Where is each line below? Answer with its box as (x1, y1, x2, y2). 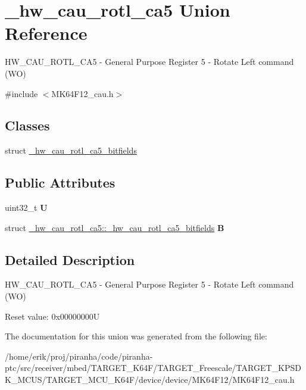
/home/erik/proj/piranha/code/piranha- (5, 350, 153, 362)
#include (5, 87, 38, 99)
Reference (5, 21, 88, 45)
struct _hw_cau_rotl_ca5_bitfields (5, 144, 137, 157)
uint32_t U (5, 201, 48, 214)
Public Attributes (5, 173, 115, 192)
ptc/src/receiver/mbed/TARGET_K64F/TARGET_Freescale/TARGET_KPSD (5, 361, 301, 374)
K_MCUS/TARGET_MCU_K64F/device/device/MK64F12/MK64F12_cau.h (5, 373, 295, 386)
